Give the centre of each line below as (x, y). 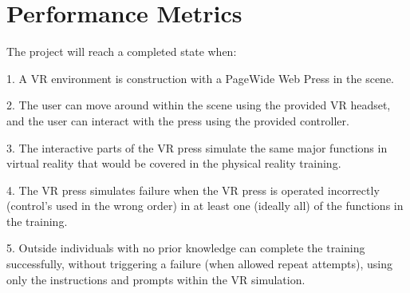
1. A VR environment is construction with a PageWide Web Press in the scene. (200, 78)
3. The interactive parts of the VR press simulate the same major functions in (197, 147)
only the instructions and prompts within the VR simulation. (156, 279)
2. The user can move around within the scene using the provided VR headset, (199, 105)
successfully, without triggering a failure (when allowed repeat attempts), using (199, 264)
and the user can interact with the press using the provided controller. (178, 120)
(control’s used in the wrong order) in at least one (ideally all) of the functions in (205, 206)
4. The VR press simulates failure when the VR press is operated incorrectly (193, 190)
